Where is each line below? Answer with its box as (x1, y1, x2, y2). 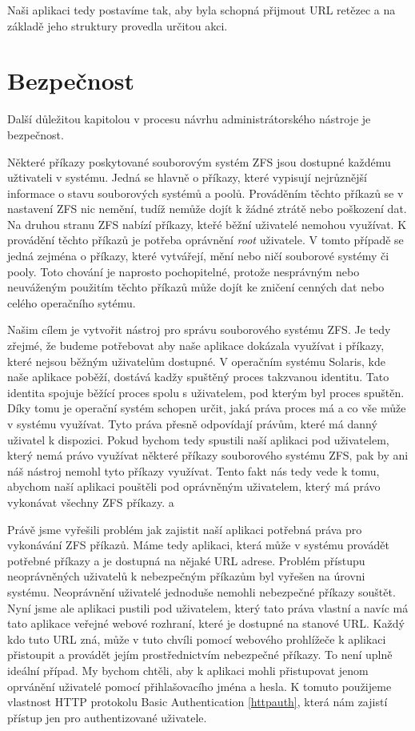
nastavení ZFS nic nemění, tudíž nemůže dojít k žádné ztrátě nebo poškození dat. (7, 200, 407, 217)
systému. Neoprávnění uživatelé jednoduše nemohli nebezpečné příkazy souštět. (7, 583, 396, 600)
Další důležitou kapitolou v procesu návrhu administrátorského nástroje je (7, 110, 371, 127)
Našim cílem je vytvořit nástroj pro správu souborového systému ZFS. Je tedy (7, 321, 391, 338)
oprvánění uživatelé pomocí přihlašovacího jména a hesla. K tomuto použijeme (7, 677, 392, 694)
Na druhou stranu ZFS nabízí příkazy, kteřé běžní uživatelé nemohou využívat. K (7, 215, 407, 232)
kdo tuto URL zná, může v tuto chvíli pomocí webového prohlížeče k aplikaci (7, 630, 386, 647)
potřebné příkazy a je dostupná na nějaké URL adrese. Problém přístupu (7, 552, 365, 568)
